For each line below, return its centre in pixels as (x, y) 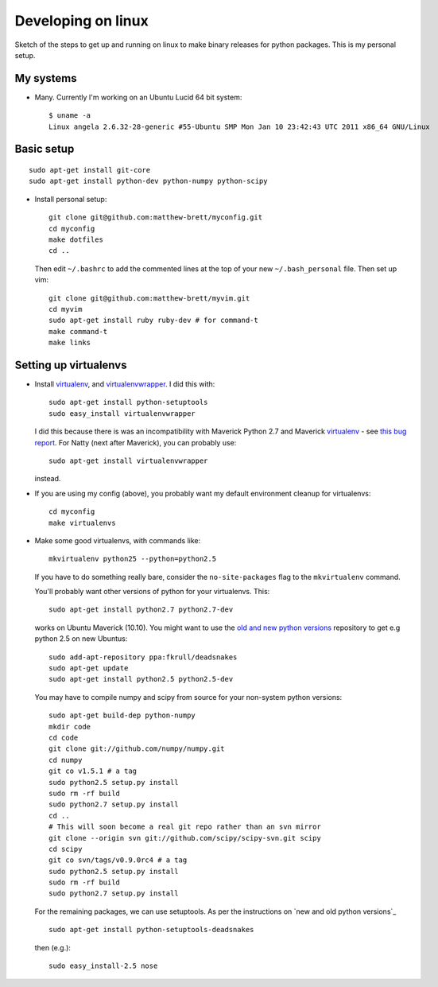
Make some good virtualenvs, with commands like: (118, 540)
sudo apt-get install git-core (90, 170)
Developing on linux (81, 21)
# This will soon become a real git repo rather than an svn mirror (185, 827)
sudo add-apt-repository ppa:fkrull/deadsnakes (143, 657)
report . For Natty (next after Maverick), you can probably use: (136, 442)
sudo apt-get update (89, 668)
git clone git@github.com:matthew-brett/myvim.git (149, 298)
